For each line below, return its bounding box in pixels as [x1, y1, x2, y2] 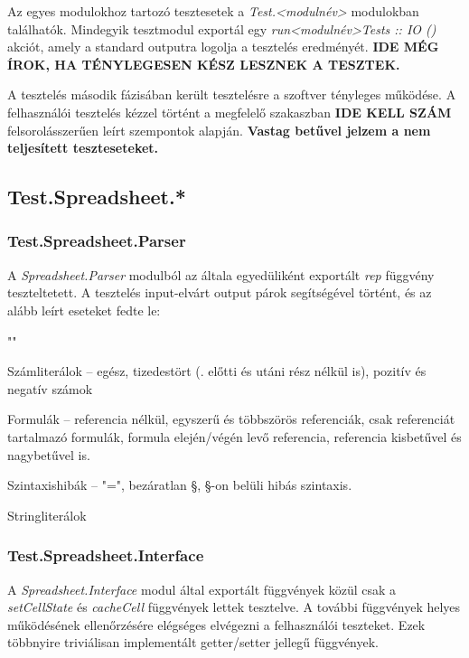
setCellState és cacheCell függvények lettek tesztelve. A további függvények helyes [7, 597, 461, 616]
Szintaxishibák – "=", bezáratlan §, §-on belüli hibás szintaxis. [7, 475, 352, 494]
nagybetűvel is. [7, 445, 90, 464]
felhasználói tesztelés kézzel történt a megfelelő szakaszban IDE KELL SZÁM [7, 102, 452, 121]
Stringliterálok [7, 505, 87, 524]
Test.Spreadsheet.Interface [7, 544, 204, 567]
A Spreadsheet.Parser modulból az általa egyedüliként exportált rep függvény [7, 265, 435, 284]
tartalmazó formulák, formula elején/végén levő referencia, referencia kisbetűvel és [7, 427, 462, 446]
